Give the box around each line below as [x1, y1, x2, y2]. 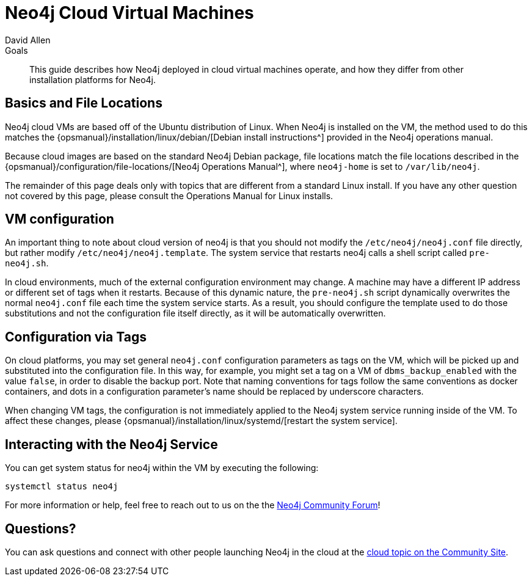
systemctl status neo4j [5, 481, 118, 492]
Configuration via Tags [5, 329, 147, 345]
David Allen [5, 34, 51, 45]
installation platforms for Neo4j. [29, 74, 156, 85]
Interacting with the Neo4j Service [5, 436, 218, 452]
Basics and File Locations [5, 95, 162, 111]
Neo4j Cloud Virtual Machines [5, 2, 254, 23]
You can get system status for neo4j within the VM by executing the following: [5, 462, 319, 473]
